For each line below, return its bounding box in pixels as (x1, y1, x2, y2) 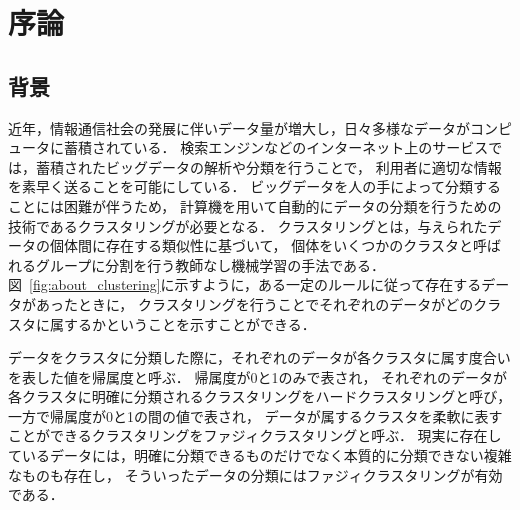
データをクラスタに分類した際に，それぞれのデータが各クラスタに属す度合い (8, 347, 511, 368)
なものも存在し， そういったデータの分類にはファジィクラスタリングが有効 (8, 464, 503, 485)
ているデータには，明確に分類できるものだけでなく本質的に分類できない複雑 (8, 445, 512, 466)
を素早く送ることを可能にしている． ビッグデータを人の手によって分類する (8, 176, 502, 197)
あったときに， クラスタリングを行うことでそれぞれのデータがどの (35, 293, 474, 314)
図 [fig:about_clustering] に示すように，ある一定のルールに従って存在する (8, 274, 482, 295)
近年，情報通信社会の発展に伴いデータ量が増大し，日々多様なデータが (8, 117, 470, 138)
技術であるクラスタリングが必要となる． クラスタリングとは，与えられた (8, 215, 488, 236)
